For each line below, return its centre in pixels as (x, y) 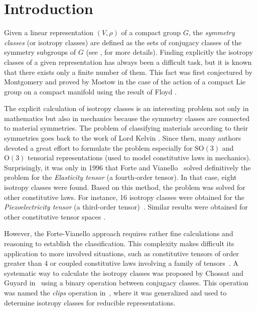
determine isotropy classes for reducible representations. (90, 302)
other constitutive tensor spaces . (55, 216)
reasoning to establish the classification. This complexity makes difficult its (119, 243)
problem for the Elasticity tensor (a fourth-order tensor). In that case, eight (120, 177)
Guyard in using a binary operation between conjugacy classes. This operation (126, 283)
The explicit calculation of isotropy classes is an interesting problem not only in (126, 108)
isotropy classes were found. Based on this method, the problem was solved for (125, 187)
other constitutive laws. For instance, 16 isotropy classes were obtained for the (124, 197)
